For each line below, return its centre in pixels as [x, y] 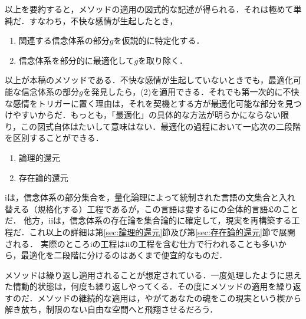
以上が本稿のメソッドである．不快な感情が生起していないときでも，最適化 [149, 80]
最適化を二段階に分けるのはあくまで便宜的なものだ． [124, 255]
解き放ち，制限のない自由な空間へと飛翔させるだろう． [111, 309]
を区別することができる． [54, 138]
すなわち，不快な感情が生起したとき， [103, 20]
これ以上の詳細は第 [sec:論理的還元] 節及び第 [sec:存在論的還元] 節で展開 [162, 231]
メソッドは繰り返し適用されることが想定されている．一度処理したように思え [153, 274]
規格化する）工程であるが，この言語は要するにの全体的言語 [153, 208]
